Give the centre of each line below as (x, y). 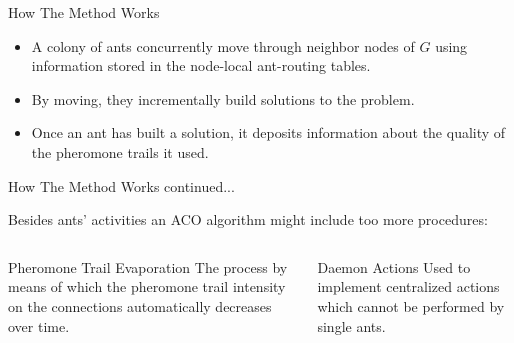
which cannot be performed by (411, 305)
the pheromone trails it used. (120, 151)
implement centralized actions (408, 286)
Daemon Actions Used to (394, 266)
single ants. (351, 325)
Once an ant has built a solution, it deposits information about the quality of (268, 132)
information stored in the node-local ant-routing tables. (201, 65)
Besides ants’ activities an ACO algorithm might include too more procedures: (248, 219)
